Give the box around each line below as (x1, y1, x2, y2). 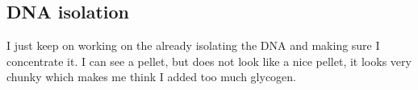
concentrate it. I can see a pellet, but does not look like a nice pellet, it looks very (6, 52, 412, 69)
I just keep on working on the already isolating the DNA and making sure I (6, 37, 380, 54)
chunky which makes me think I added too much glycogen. (6, 68, 297, 85)
